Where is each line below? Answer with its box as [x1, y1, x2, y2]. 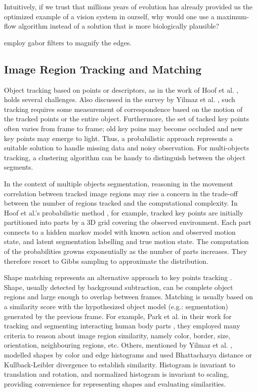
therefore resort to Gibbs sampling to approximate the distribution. [4, 255, 209, 266]
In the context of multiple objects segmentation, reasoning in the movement [4, 178, 233, 188]
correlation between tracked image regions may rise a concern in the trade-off [4, 188, 238, 198]
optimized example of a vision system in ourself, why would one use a [4, 11, 214, 21]
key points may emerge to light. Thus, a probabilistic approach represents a [4, 133, 233, 143]
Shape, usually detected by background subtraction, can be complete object [4, 282, 233, 292]
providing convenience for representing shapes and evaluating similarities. [4, 378, 226, 389]
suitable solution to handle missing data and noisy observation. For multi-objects [4, 143, 249, 153]
